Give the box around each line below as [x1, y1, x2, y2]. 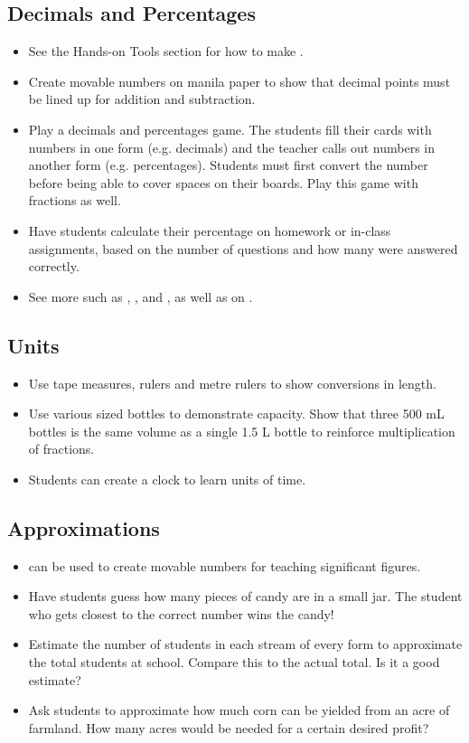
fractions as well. [28, 191, 121, 210]
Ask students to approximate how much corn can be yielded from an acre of [28, 701, 450, 719]
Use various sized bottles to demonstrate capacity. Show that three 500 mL [28, 404, 445, 423]
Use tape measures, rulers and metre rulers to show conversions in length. [28, 373, 436, 392]
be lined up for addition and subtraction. [28, 89, 256, 108]
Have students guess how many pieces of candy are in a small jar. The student [28, 587, 463, 606]
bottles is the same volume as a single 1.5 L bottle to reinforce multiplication [28, 421, 455, 440]
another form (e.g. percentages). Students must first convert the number [28, 155, 428, 174]
